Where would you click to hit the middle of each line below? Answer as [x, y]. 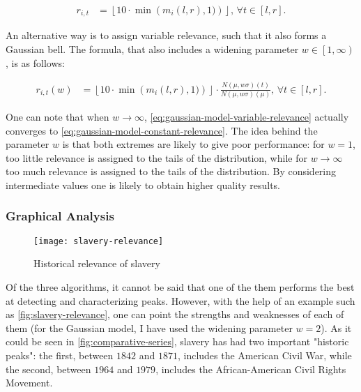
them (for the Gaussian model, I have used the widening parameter [149, 327]
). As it [336, 327]
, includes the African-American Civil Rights [251, 369]
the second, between [48, 369]
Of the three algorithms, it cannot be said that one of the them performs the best [180, 286]
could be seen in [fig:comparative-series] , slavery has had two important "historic [177, 341]
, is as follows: [35, 62]
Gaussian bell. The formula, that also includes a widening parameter [152, 49]
